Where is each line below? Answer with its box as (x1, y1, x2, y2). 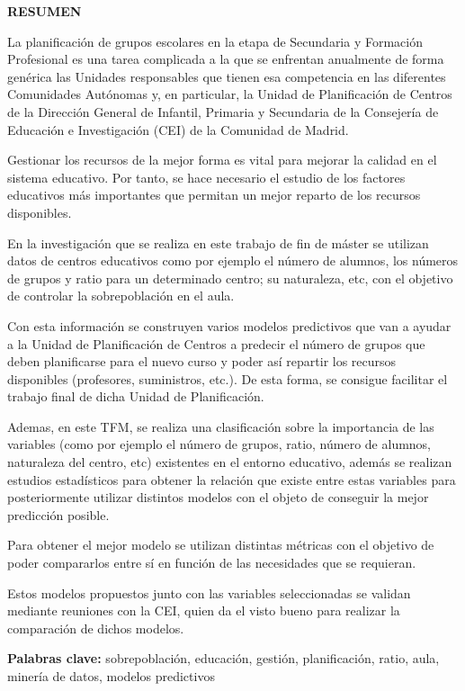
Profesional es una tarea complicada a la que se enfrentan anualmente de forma (7, 49, 444, 68)
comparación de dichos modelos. (7, 618, 184, 637)
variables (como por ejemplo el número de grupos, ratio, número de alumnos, (7, 435, 432, 453)
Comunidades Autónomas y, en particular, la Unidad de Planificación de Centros (7, 85, 452, 103)
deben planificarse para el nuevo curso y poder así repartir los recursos (7, 352, 397, 371)
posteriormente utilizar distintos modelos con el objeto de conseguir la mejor (7, 488, 429, 507)
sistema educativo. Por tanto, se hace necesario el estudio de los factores (7, 167, 406, 186)
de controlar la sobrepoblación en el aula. (7, 286, 235, 305)
